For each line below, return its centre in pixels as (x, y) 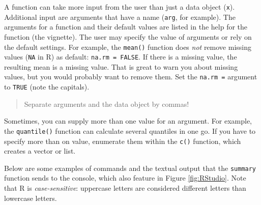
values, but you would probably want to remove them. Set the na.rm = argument (131, 77)
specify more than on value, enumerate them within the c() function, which (123, 141)
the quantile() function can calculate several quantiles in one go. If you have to (130, 130)
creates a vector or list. (40, 151)
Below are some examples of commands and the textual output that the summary (130, 168)
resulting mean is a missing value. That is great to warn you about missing (121, 66)
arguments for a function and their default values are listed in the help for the (126, 27)
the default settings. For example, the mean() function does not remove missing (128, 47)
